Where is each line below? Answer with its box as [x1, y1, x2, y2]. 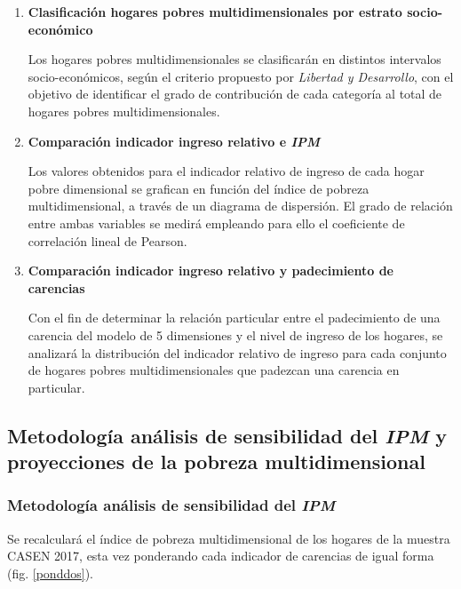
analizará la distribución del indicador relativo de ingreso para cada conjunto [28, 343, 447, 362]
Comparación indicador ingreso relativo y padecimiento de [28, 261, 393, 280]
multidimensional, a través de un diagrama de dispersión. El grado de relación [28, 196, 453, 215]
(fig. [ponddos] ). [7, 563, 93, 582]
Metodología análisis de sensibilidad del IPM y [7, 421, 447, 449]
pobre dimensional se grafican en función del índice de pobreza [28, 179, 370, 197]
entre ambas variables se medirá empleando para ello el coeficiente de [28, 213, 405, 232]
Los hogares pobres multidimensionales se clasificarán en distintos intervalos [28, 50, 441, 68]
